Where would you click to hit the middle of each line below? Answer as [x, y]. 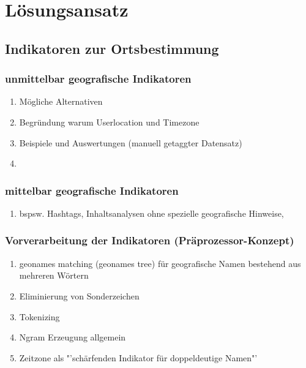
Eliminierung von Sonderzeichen [79, 295]
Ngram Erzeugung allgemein [73, 337]
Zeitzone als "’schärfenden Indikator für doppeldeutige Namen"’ [138, 357]
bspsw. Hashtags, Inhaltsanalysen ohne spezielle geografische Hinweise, [151, 213]
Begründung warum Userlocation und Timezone [109, 122]
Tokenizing [39, 316]
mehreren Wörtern [54, 275]
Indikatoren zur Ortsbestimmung [112, 48]
